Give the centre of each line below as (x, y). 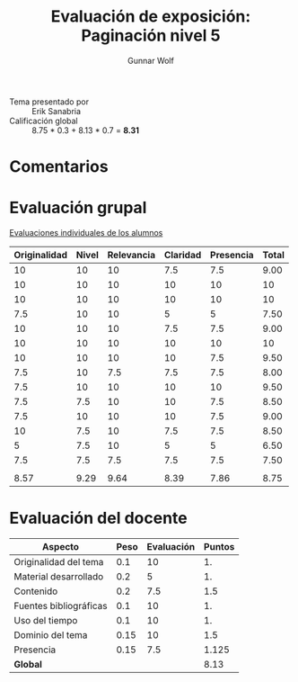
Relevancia (131, 256)
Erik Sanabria (57, 111)
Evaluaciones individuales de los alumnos (86, 233)
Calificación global (44, 121)
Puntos (219, 547)
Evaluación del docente (98, 518)
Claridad (183, 256)
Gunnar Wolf (151, 60)
